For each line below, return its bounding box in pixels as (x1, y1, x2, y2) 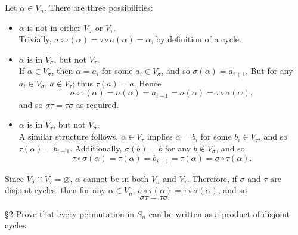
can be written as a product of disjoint (148, 207, 290, 219)
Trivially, (18, 33, 52, 45)
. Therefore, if (187, 172, 237, 184)
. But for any (246, 64, 293, 77)
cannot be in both (83, 172, 149, 184)
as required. (76, 98, 119, 110)
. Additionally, (70, 141, 122, 154)
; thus (72, 76, 94, 89)
